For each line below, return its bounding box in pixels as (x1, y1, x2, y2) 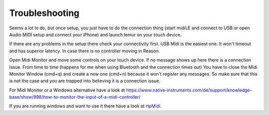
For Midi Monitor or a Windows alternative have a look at (9, 87, 126, 93)
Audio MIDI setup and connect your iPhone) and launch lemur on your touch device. (9, 31, 182, 37)
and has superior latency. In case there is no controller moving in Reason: (9, 48, 160, 54)
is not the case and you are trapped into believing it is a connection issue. (9, 78, 160, 84)
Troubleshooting (9, 7, 80, 18)
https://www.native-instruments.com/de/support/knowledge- (126, 87, 252, 93)
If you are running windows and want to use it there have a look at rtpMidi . (9, 103, 162, 109)
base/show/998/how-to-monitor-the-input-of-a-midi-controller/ (9, 94, 140, 100)
